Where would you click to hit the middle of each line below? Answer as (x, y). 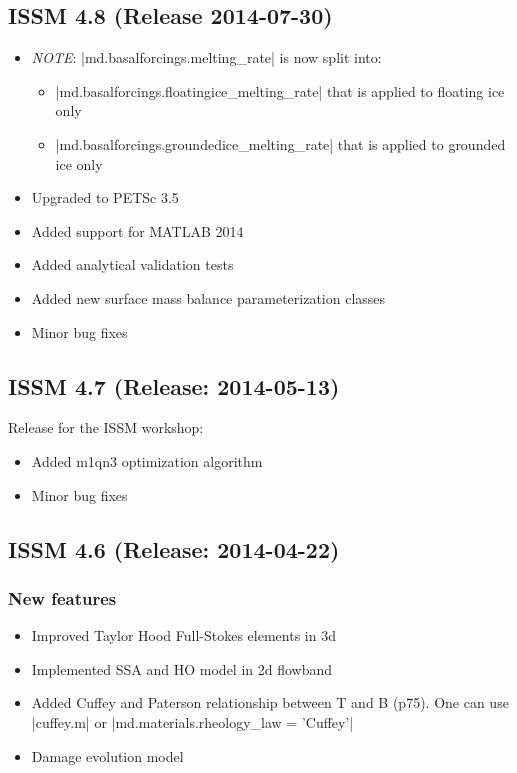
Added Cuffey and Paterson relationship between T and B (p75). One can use (270, 702)
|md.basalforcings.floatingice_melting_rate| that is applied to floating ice (280, 90)
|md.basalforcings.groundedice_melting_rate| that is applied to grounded (280, 143)
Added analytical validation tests (132, 264)
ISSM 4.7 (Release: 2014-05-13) (174, 385)
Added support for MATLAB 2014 (137, 230)
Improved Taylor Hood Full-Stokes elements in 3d (183, 635)
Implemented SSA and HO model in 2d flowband (182, 668)
